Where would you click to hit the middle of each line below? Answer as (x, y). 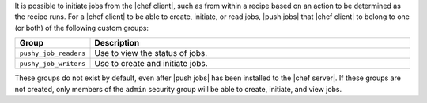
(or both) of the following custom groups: (82, 28)
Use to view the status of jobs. (151, 53)
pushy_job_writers (53, 63)
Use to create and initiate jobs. (151, 64)
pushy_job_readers (53, 53)
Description (117, 43)
